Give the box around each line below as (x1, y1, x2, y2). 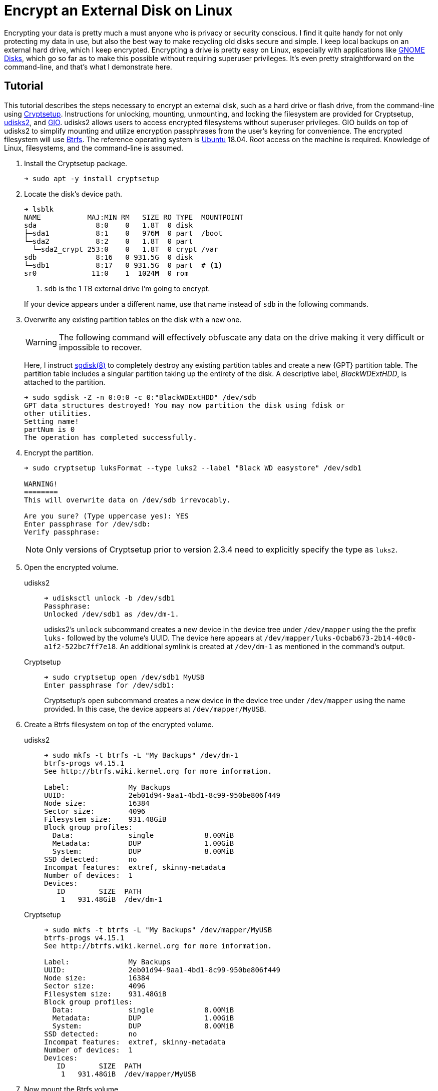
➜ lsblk (24, 205, 54, 213)
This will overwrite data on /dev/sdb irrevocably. (24, 495, 231, 504)
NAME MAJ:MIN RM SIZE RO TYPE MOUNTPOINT (24, 213, 244, 221)
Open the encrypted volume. (24, 563, 119, 572)
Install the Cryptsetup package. (24, 159, 128, 168)
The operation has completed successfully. (24, 433, 197, 441)
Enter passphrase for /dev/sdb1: (44, 681, 175, 689)
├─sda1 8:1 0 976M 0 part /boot (24, 229, 223, 237)
